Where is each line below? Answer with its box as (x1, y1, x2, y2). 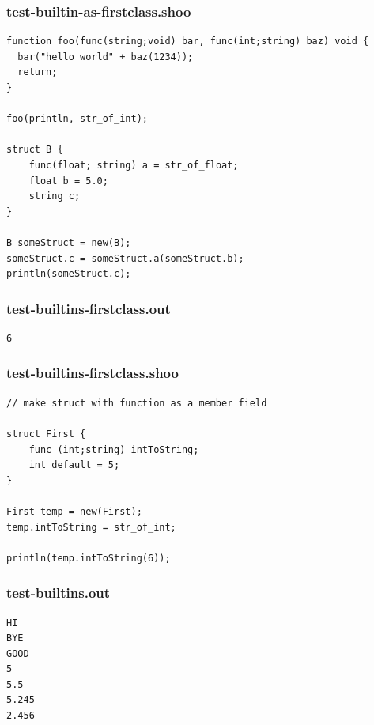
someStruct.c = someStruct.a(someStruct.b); (6, 252, 244, 264)
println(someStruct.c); (6, 268, 131, 280)
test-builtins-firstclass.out (6, 298, 171, 318)
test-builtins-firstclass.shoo (6, 363, 179, 383)
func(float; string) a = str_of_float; (28, 159, 239, 171)
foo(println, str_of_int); (6, 113, 148, 125)
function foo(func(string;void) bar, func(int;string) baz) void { (6, 36, 369, 47)
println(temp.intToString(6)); (6, 552, 171, 564)
